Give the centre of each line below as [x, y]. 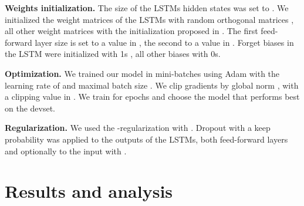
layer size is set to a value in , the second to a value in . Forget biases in [164, 42]
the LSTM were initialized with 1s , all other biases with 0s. [113, 54]
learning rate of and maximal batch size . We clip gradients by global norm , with [152, 85]
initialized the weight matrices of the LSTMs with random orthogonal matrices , [149, 19]
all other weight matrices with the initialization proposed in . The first [131, 31]
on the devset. [30, 108]
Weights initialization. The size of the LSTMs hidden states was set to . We [147, 8]
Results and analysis [89, 191]
